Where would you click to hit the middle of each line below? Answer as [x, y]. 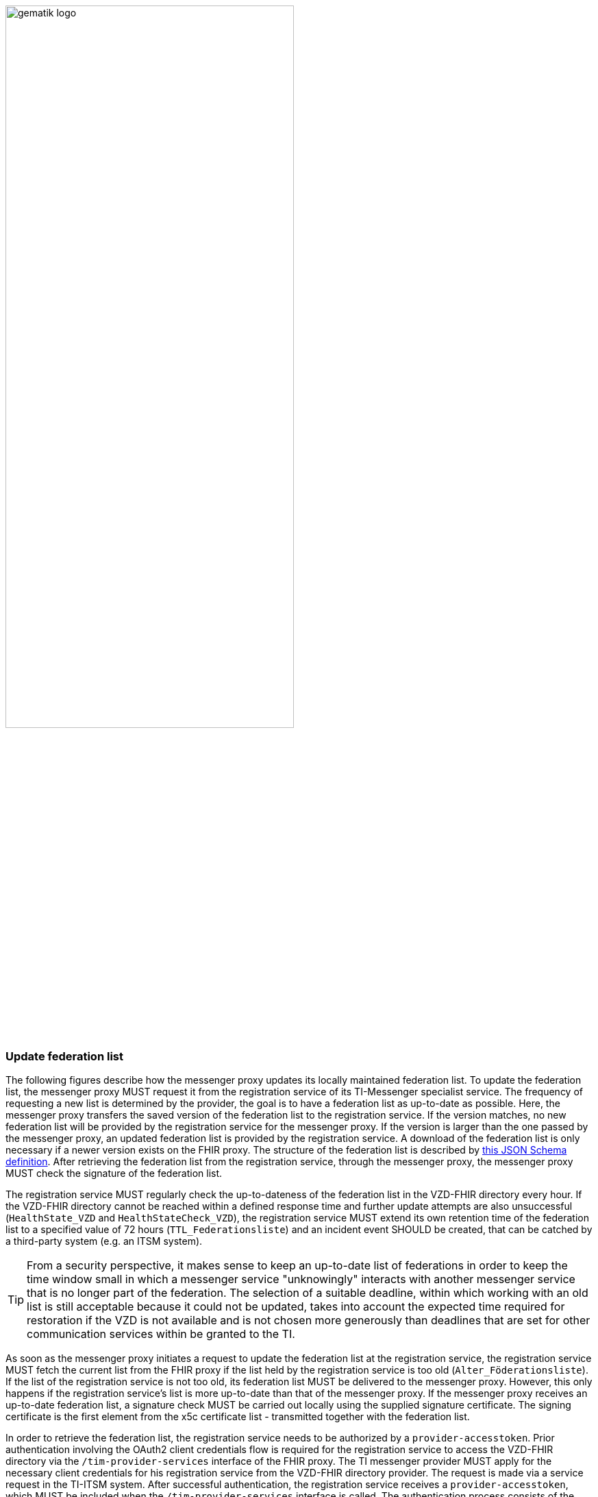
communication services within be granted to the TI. [161, 1334]
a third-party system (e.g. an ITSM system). [104, 1241]
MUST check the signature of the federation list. [114, 1173]
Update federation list [64, 1056]
